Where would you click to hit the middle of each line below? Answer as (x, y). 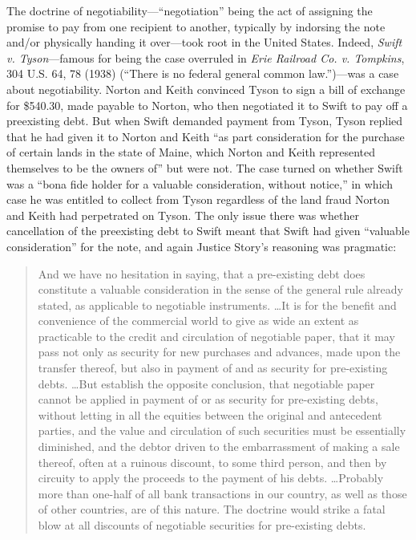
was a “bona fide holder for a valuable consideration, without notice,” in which (200, 183)
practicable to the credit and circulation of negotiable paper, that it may (216, 336)
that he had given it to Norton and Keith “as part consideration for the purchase (206, 136)
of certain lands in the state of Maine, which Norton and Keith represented (191, 152)
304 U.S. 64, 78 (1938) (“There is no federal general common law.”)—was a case (203, 73)
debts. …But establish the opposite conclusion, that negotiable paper (206, 383)
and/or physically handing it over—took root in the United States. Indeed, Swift (204, 42)
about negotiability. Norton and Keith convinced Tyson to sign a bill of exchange (206, 89)
